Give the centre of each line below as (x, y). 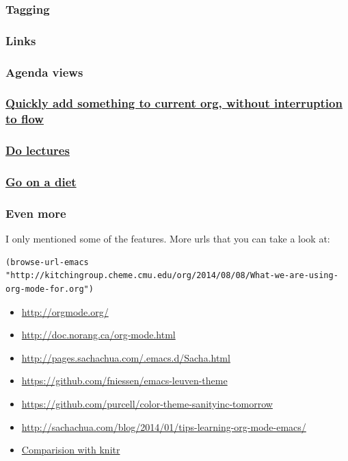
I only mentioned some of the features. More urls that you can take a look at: (168, 239)
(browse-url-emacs (47, 262)
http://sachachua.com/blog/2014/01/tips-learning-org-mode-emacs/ (164, 426)
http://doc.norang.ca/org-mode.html (98, 335)
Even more (36, 213)
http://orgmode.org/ (65, 311)
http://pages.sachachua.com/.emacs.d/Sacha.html (126, 357)
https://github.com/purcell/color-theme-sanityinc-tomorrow (147, 403)
